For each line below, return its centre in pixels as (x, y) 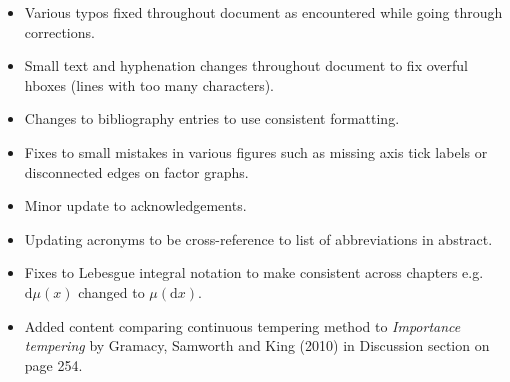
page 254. (53, 364)
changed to (111, 291)
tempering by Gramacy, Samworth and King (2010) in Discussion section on (257, 345)
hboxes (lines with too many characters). (149, 84)
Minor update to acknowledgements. (135, 205)
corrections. (59, 31)
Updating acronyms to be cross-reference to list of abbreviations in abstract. (258, 238)
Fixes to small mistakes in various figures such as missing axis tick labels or (256, 151)
